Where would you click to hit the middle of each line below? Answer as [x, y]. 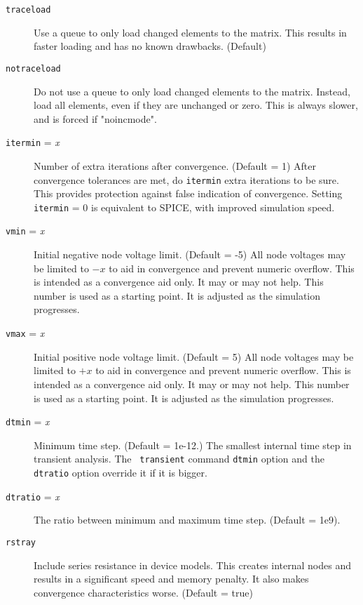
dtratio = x [33, 496]
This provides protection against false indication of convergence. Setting [188, 193]
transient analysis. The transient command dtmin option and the [179, 459]
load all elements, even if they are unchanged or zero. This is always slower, [196, 105]
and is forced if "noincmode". [95, 118]
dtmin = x [28, 421]
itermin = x [33, 142]
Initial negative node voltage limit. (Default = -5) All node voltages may [190, 254]
